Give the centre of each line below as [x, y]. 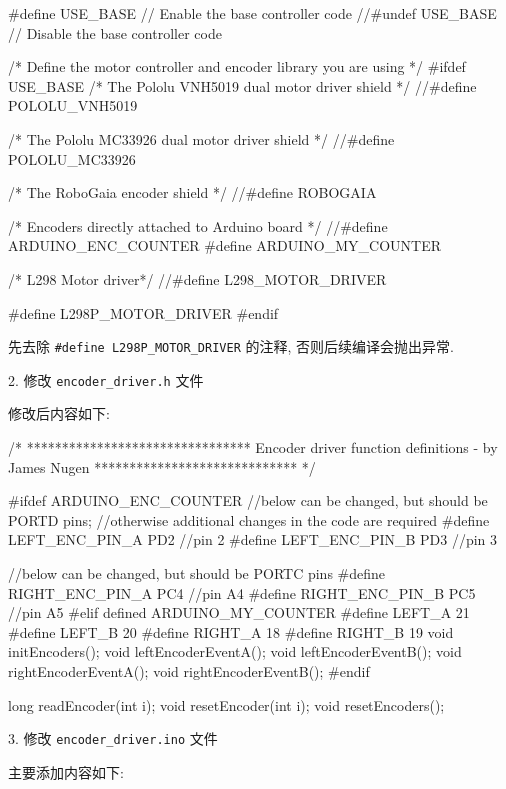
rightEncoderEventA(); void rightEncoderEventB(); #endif [189, 670]
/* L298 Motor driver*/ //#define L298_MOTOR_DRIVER [197, 278]
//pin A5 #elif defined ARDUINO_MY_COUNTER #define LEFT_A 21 [239, 612]
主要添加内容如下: [66, 771]
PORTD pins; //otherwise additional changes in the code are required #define [249, 519]
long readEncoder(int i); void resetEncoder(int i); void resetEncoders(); [226, 704]
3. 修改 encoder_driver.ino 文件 [113, 738]
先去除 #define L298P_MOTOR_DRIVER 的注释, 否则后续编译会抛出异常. [231, 346]
